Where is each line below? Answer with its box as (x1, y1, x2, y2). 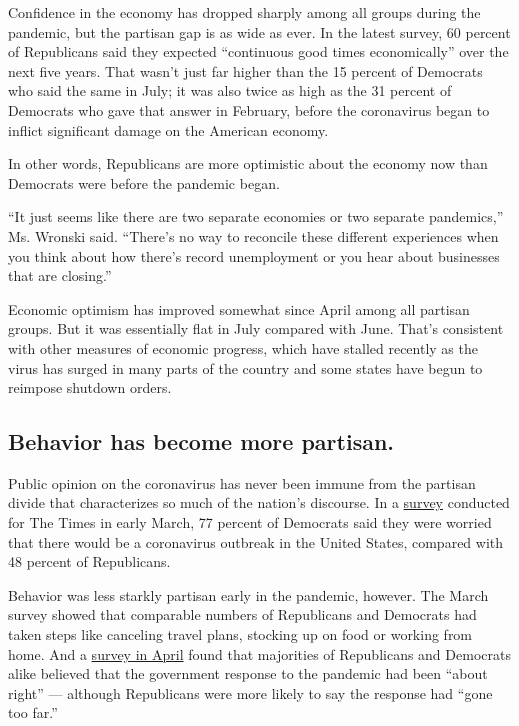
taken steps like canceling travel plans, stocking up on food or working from (8, 624, 473, 645)
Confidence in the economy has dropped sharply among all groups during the (8, 2, 481, 22)
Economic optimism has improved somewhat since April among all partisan (8, 298, 470, 319)
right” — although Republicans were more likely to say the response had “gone (8, 682, 493, 703)
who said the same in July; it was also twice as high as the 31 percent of (8, 80, 452, 101)
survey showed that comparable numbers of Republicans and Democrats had (8, 604, 477, 625)
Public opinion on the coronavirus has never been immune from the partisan (8, 472, 476, 493)
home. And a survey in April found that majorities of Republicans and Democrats (8, 643, 511, 664)
